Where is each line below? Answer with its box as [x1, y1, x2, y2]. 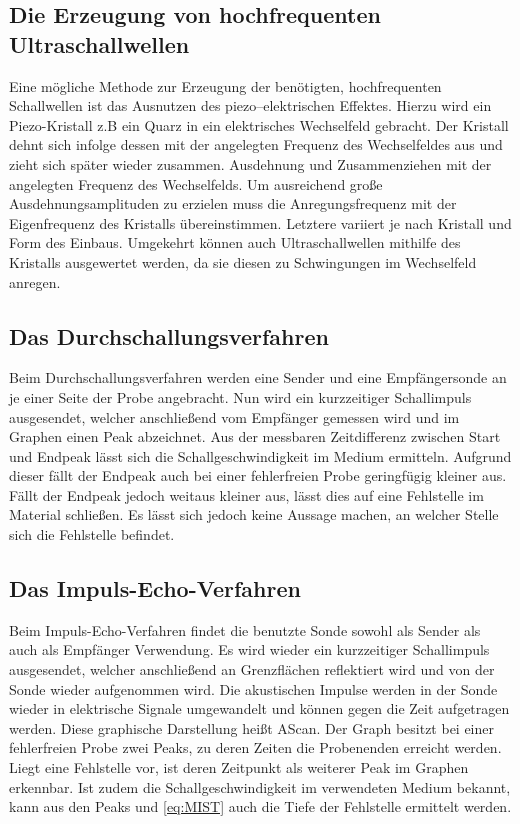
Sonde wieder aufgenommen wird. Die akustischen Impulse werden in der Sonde [9, 678, 498, 699]
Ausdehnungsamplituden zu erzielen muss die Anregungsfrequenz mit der [9, 193, 457, 214]
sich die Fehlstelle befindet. [9, 524, 175, 545]
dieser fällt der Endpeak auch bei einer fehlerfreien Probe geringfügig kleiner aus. [9, 465, 507, 486]
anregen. [9, 271, 61, 292]
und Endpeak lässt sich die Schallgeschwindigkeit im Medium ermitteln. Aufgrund [9, 445, 512, 466]
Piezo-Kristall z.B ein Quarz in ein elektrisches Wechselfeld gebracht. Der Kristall [9, 114, 509, 135]
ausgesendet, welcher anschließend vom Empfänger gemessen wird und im [9, 406, 460, 427]
